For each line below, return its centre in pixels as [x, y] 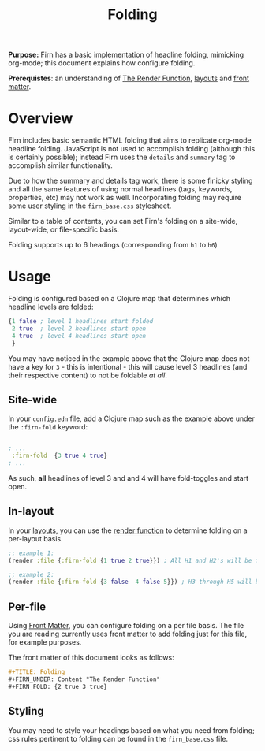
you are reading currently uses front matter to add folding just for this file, [128, 634]
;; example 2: [32, 574]
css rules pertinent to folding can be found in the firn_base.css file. [118, 738]
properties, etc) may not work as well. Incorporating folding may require [125, 198]
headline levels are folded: [51, 307]
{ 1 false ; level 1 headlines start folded [81, 322]
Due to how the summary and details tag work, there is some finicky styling [131, 181]
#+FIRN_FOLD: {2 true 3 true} [58, 686]
